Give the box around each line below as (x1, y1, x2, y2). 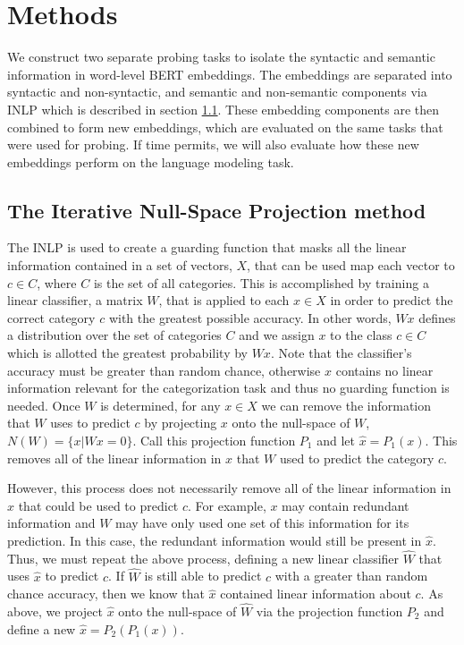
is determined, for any (100, 395, 221, 414)
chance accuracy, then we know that (7, 584, 205, 603)
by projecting (144, 413, 217, 432)
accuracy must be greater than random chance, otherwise (7, 361, 321, 379)
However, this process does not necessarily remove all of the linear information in (7, 479, 451, 497)
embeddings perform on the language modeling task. (7, 152, 294, 171)
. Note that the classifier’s (270, 344, 412, 362)
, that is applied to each (158, 291, 290, 310)
